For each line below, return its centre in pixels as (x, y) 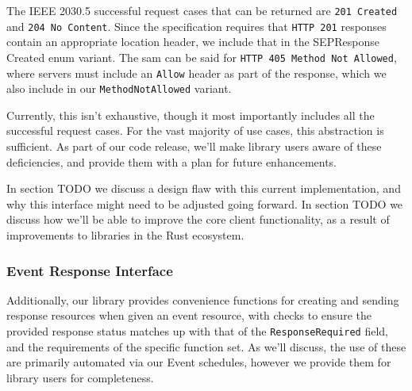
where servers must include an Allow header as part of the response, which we (196, 73)
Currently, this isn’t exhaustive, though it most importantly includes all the (191, 115)
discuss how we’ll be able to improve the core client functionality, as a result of (198, 219)
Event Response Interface (90, 270)
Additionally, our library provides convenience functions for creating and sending (203, 299)
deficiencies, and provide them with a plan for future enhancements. (172, 161)
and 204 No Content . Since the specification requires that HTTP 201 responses (196, 26)
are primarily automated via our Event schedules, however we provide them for (199, 362)
